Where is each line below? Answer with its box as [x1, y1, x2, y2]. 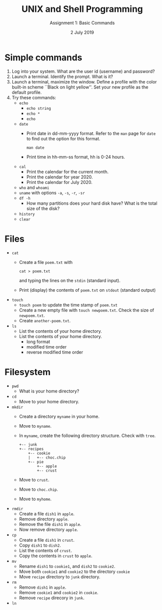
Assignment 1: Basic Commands [49, 20, 115, 26]
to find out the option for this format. [26, 135, 100, 141]
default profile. [11, 89, 42, 95]
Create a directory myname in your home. [19, 413, 99, 419]
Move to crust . [19, 477, 50, 482]
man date [26, 145, 45, 150]
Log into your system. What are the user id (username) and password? [11, 68, 155, 74]
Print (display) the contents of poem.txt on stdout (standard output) [19, 287, 156, 293]
